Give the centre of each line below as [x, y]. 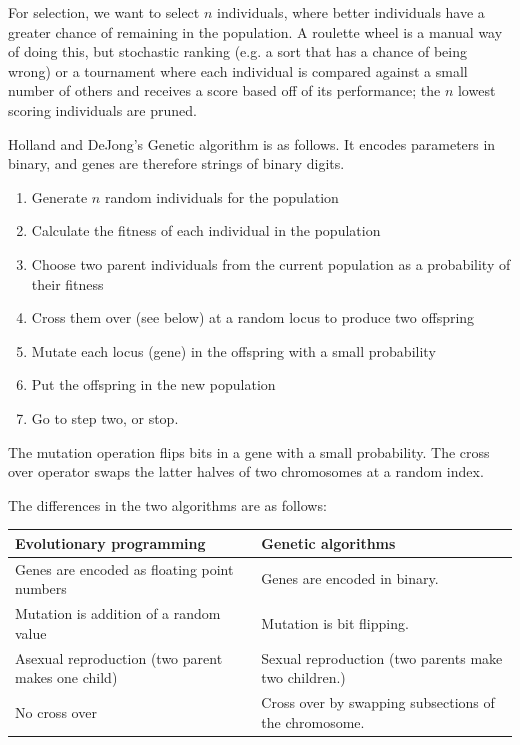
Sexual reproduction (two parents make [382, 657]
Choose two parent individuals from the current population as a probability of [271, 263]
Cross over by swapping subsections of [378, 701]
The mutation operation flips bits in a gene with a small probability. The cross [249, 451]
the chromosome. [313, 721]
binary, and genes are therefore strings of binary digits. [176, 163]
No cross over [56, 711]
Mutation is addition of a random [118, 613]
